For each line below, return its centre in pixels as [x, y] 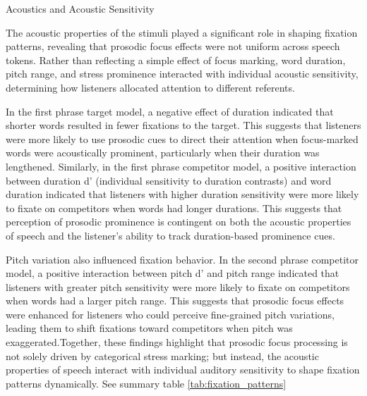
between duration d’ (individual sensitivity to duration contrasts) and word [169, 180]
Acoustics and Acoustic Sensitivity [80, 8]
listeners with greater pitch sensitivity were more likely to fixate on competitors [178, 286]
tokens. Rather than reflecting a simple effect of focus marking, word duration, [176, 60]
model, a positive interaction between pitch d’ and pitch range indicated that [173, 273]
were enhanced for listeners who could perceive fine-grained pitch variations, [170, 314]
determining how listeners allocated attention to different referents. [150, 87]
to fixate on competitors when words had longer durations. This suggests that [174, 208]
